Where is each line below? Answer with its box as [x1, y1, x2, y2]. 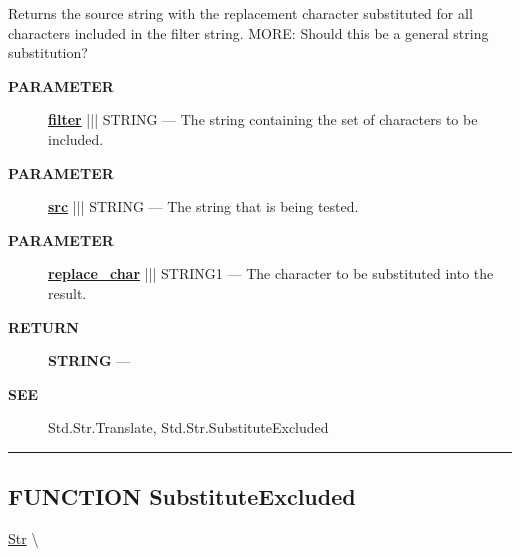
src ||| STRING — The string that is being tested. [48, 196, 359, 217]
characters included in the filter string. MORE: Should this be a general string [8, 22, 489, 43]
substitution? [8, 42, 88, 63]
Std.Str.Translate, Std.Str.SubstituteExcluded [48, 417, 329, 438]
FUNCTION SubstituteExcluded [8, 481, 356, 512]
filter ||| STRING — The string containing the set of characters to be [48, 109, 478, 130]
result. [48, 282, 87, 303]
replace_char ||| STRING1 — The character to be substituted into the [48, 263, 494, 284]
